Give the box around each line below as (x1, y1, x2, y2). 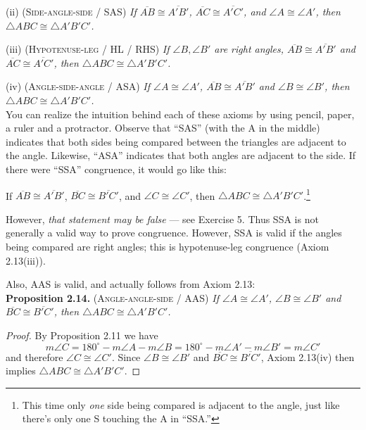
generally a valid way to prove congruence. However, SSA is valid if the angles (6, 225, 342, 240)
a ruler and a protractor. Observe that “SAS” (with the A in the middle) (6, 120, 320, 135)
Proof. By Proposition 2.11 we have (6, 327, 158, 342)
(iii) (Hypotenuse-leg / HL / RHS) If (6, 42, 170, 56)
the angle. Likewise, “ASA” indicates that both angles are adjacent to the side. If (6, 148, 356, 163)
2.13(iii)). (6, 253, 46, 267)
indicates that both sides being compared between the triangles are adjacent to (6, 134, 346, 148)
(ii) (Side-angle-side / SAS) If (6, 4, 137, 18)
